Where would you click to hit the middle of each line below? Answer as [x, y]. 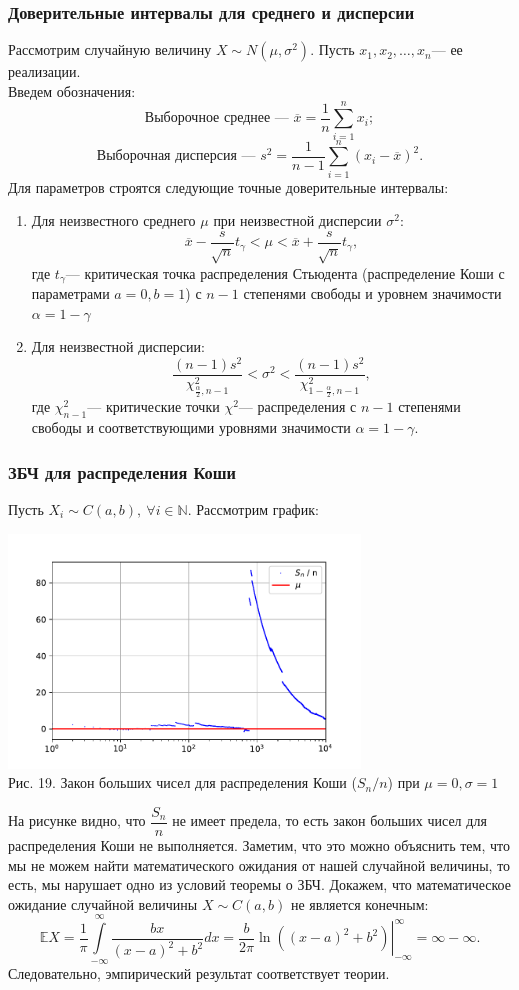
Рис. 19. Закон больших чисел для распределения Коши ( [182, 782]
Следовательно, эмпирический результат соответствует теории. [199, 972]
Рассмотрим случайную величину [110, 49]
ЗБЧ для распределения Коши [122, 471]
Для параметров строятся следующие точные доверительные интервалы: [228, 186]
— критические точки [153, 406]
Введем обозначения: [72, 90]
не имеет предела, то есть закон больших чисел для [329, 820]
